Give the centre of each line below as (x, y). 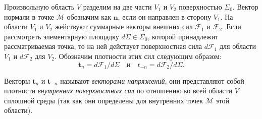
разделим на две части (117, 7)
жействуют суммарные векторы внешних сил (124, 26)
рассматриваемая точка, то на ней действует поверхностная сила (103, 46)
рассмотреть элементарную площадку (62, 36)
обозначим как (89, 16)
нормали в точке (29, 16)
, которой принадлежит (183, 36)
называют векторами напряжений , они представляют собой (152, 80)
